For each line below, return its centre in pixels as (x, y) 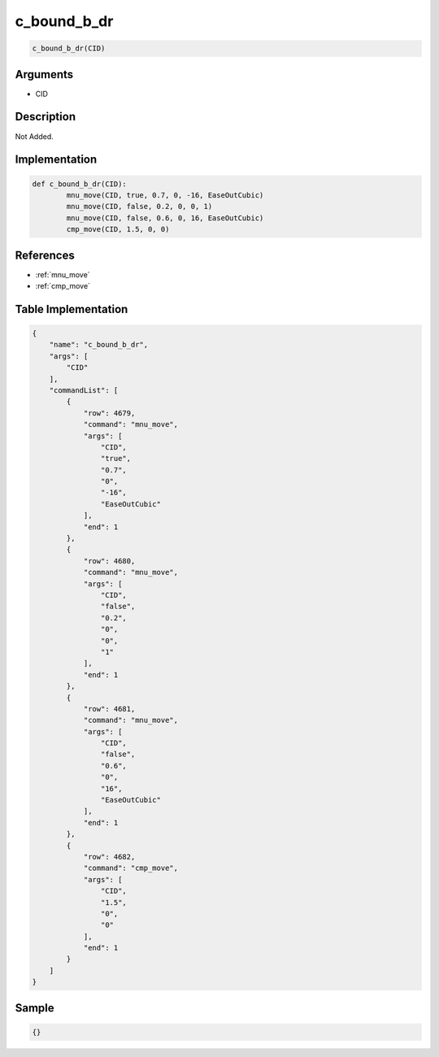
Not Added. (35, 136)
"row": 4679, (109, 413)
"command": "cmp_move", (131, 868)
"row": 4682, (109, 857)
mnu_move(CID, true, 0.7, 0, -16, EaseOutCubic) (165, 195)
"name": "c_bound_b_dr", (99, 345)
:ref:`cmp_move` (63, 286)
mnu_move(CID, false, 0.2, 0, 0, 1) (139, 207)
